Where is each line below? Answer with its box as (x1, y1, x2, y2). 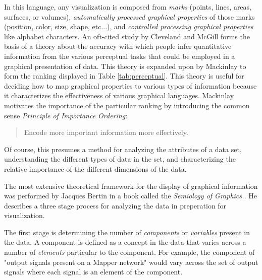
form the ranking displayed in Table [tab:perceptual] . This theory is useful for (4, 71, 244, 81)
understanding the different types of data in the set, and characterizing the (4, 154, 236, 164)
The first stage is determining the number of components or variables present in (4, 227, 250, 237)
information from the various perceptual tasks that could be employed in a (4, 50, 235, 61)
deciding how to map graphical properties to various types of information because (4, 80, 257, 91)
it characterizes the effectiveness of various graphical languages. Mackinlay (4, 90, 234, 101)
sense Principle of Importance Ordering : (4, 110, 128, 120)
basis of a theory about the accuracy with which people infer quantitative (4, 41, 232, 51)
